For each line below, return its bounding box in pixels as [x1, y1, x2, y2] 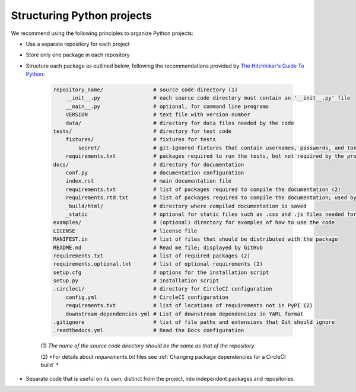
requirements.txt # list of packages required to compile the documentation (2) [65, 186, 341, 193]
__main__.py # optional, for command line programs [65, 103, 269, 110]
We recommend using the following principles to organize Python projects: [11, 30, 194, 37]
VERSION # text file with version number [65, 111, 250, 118]
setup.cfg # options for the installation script [53, 269, 269, 276]
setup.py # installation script [53, 278, 220, 284]
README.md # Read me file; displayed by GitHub [53, 244, 263, 251]
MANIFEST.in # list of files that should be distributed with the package [53, 236, 338, 243]
